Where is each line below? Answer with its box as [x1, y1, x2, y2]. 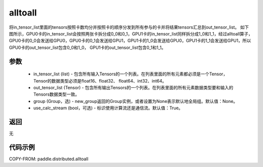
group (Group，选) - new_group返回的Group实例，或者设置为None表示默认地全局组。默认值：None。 [33, 98, 238, 104]
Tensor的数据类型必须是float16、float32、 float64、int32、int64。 [33, 78, 167, 83]
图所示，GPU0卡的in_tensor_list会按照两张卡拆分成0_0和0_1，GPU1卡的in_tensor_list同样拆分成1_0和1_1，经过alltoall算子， [9, 31, 253, 36]
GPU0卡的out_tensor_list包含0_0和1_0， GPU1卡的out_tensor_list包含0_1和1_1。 [9, 44, 166, 50]
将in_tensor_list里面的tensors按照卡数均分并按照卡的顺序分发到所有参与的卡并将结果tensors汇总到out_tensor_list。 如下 [9, 24, 249, 30]
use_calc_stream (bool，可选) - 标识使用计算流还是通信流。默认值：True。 [33, 105, 183, 111]
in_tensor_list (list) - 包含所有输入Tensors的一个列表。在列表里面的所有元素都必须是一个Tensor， [33, 71, 228, 77]
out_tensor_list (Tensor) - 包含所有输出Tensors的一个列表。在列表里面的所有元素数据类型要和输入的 [33, 84, 233, 90]
